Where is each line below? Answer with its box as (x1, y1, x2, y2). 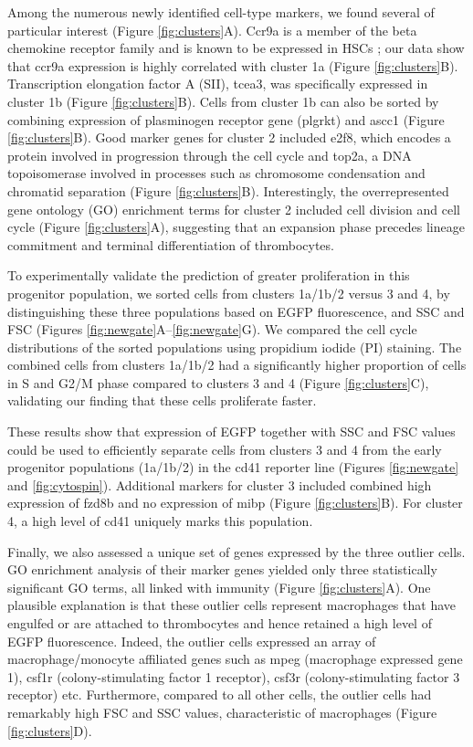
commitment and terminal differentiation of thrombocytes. (7, 235, 334, 254)
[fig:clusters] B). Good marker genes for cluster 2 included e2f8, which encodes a (7, 128, 451, 147)
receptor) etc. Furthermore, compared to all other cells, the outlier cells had (7, 685, 432, 704)
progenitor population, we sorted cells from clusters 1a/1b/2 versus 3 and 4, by (7, 283, 450, 302)
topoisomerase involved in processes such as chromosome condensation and (7, 163, 426, 183)
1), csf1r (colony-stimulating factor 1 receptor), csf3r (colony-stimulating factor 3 (7, 667, 460, 686)
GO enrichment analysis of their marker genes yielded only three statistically (7, 560, 437, 579)
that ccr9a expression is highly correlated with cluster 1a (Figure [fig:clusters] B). (7, 56, 458, 75)
